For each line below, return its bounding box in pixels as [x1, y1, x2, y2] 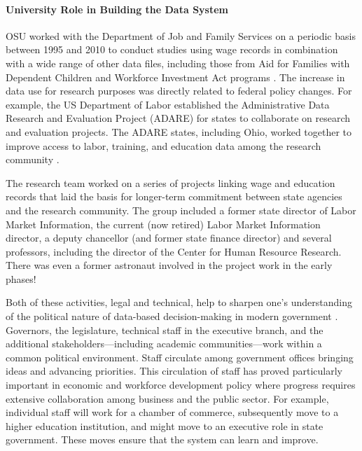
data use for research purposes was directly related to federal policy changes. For [6, 83, 352, 98]
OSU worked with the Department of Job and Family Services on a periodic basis [6, 28, 356, 43]
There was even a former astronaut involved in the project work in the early [6, 258, 333, 272]
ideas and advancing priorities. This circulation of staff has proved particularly [6, 363, 342, 378]
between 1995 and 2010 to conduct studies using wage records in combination [6, 42, 338, 57]
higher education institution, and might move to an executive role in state [6, 418, 323, 433]
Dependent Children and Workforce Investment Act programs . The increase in [6, 69, 345, 84]
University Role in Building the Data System [6, 1, 228, 16]
